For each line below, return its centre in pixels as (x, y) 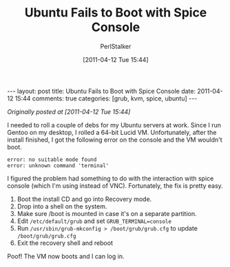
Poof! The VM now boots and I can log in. (66, 256)
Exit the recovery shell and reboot (65, 243)
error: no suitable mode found (52, 160)
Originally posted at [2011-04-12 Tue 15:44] (69, 111)
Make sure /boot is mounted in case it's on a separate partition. (107, 213)
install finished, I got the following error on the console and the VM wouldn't (115, 140)
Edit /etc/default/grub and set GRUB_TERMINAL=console (94, 221)
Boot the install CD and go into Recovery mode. (84, 199)
